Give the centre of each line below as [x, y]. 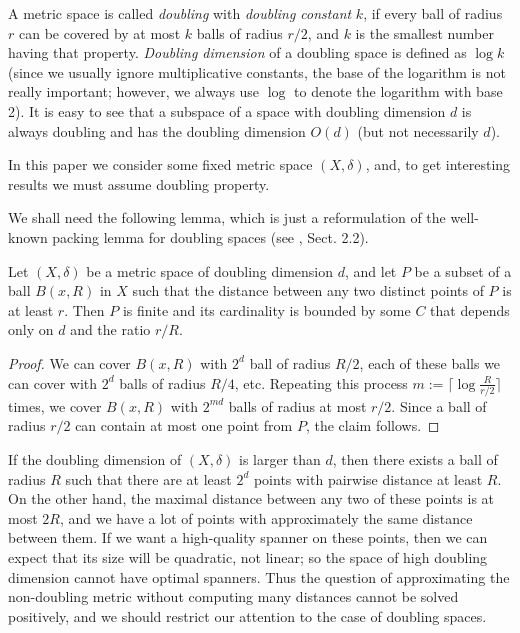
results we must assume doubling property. [139, 183]
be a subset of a [463, 270]
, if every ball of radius [433, 13]
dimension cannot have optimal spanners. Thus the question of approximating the [259, 576]
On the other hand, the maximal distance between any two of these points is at [251, 498]
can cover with [53, 382]
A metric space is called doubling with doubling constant [180, 13]
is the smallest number [424, 32]
